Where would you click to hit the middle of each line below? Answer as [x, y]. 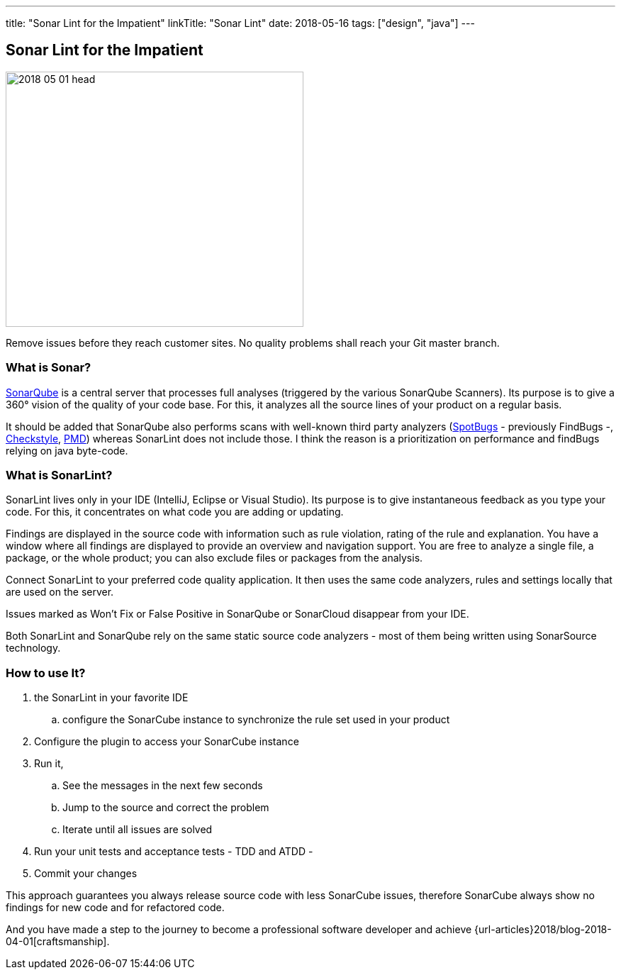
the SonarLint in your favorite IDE [111, 698]
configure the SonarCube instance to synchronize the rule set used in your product [256, 720]
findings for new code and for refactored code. [115, 908]
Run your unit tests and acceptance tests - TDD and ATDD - [174, 852]
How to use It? [46, 673]
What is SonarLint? [59, 475]
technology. [33, 648]
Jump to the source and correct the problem [166, 808]
